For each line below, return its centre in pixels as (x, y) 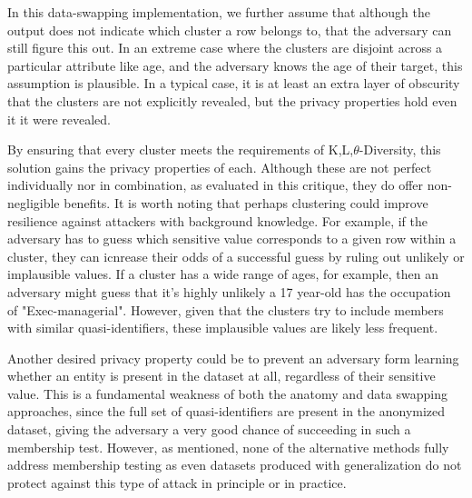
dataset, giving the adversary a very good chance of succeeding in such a (209, 429)
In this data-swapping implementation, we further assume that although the (219, 12)
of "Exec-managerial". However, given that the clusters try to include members (226, 309)
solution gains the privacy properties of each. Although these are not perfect (220, 167)
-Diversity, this (400, 149)
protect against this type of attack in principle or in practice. (177, 482)
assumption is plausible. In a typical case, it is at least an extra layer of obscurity (234, 83)
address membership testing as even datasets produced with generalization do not (235, 465)
